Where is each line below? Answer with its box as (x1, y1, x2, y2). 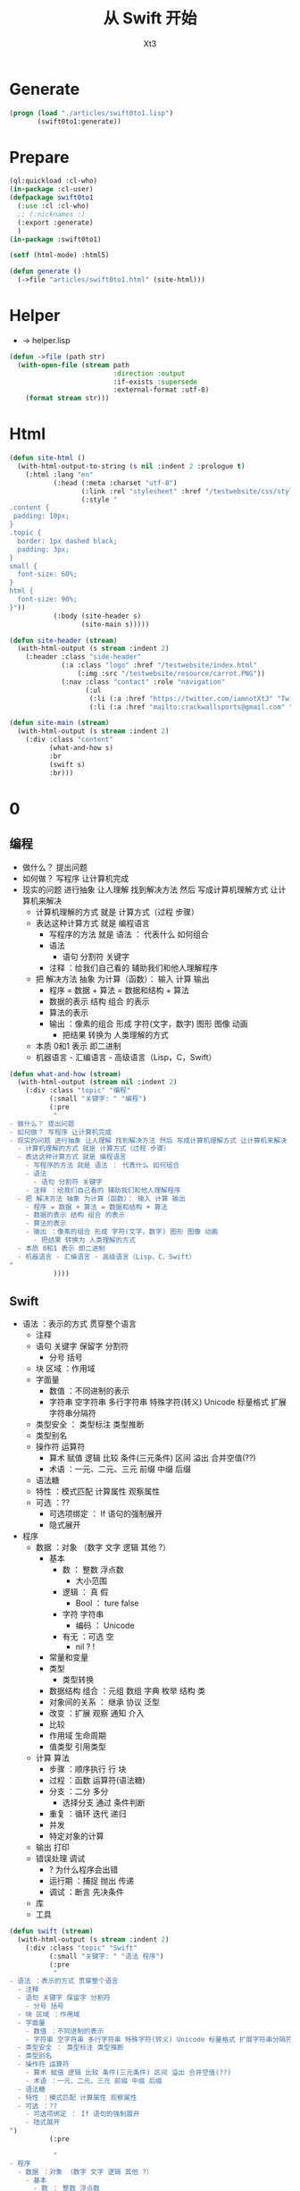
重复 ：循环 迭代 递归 (48, 1808, 127, 1819)
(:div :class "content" (25, 735, 114, 745)
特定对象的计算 (48, 1831, 104, 1841)
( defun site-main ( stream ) (9, 719, 110, 728)
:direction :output (112, 368, 186, 378)
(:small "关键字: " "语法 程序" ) (48, 1951, 164, 1960)
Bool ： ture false (75, 1597, 139, 1609)
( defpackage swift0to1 (9, 193, 94, 202)
